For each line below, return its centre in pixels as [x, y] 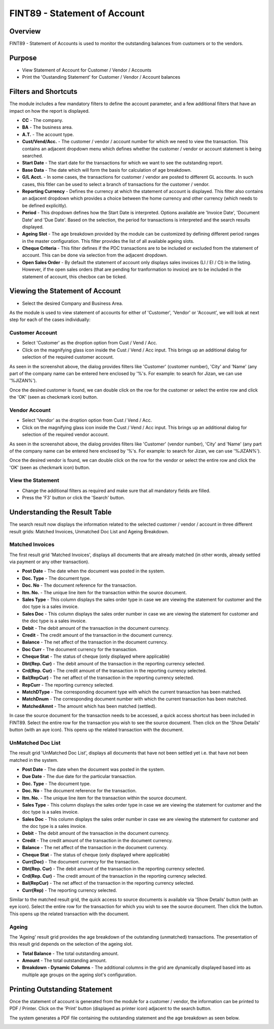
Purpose [23, 58]
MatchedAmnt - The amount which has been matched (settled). [89, 706]
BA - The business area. [47, 127]
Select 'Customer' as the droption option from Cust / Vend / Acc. [90, 343]
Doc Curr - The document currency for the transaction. [80, 649]
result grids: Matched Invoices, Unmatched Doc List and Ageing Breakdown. [89, 531]
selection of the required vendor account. [65, 435]
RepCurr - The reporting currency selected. [68, 685]
